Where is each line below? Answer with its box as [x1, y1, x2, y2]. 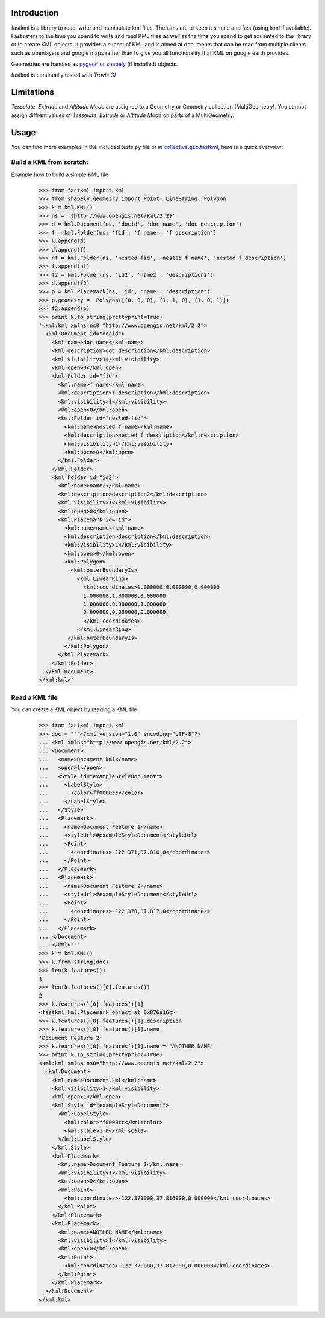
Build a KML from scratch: [11, 158, 89, 166]
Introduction [11, 8, 59, 18]
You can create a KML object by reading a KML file [11, 706, 137, 713]
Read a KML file [11, 693, 58, 702]
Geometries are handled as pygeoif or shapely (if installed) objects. [11, 60, 178, 68]
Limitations [11, 87, 54, 98]
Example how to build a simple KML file [11, 171, 108, 178]
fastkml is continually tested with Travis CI [11, 71, 116, 78]
